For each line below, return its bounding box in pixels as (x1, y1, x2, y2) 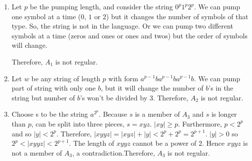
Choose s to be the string (11, 109, 88, 119)
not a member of (11, 147, 62, 158)
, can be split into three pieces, (31, 118, 125, 129)
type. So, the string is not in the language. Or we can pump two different (11, 21, 234, 31)
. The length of (69, 138, 114, 148)
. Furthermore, (178, 118, 222, 129)
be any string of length (31, 73, 100, 83)
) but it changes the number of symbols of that (106, 11, 249, 21)
